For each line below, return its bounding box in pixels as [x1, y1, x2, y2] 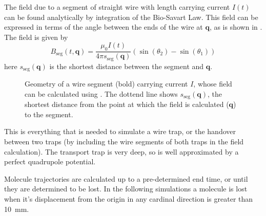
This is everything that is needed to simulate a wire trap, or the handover [4, 126, 236, 137]
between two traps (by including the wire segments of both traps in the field [4, 136, 244, 146]
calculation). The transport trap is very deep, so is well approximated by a [4, 146, 239, 157]
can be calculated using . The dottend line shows [25, 88, 178, 99]
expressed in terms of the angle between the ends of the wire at [4, 21, 203, 32]
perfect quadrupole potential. [4, 156, 96, 167]
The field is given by [4, 31, 68, 42]
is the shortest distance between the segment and [49, 60, 204, 71]
